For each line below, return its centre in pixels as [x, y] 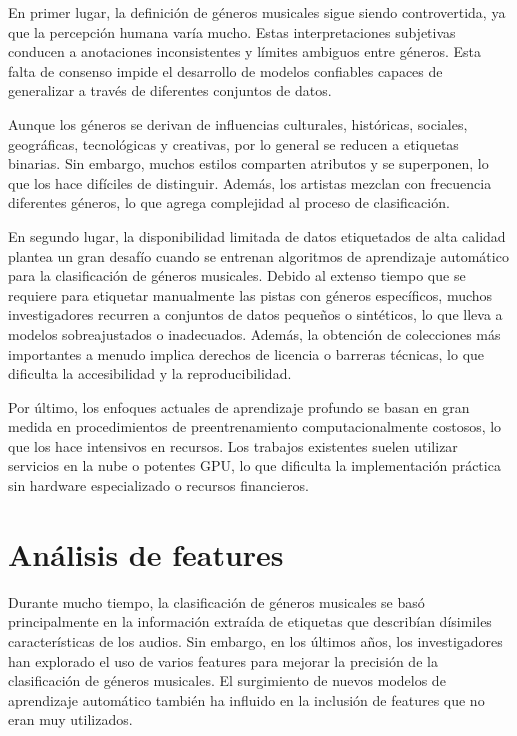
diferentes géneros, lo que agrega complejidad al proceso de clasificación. [229, 202]
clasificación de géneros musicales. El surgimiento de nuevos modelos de [227, 680]
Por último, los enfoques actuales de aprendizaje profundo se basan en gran [239, 406]
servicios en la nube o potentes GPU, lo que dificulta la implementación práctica [254, 465]
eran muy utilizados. [70, 719]
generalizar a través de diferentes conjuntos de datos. [170, 90]
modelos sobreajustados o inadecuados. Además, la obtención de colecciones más [254, 333]
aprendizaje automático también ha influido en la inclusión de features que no [246, 699]
